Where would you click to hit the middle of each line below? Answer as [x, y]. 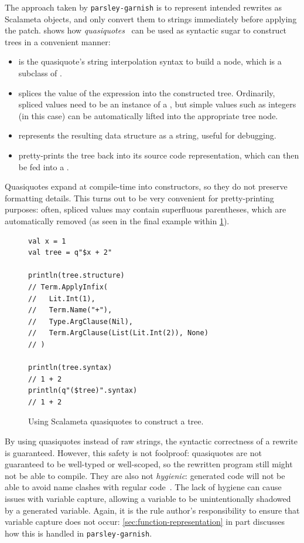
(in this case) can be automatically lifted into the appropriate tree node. [148, 115]
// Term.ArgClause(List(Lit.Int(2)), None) [118, 333]
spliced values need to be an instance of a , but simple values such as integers [157, 104]
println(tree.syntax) [70, 368]
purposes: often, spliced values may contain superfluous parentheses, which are [146, 209]
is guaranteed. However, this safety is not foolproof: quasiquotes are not [133, 452]
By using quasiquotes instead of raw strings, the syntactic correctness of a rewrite [151, 441]
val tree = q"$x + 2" [70, 253]
